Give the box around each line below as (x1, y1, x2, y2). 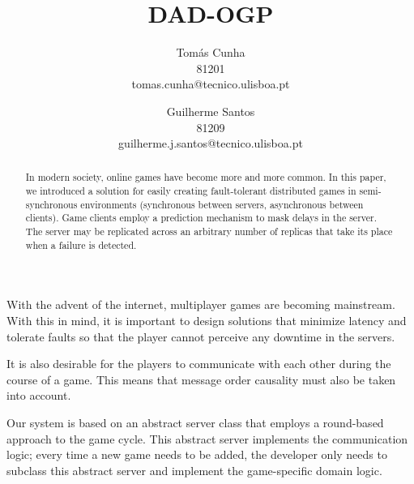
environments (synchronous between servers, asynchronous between (80, 197, 364, 211)
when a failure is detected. (25, 238, 137, 251)
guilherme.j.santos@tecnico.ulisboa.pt (118, 135, 303, 152)
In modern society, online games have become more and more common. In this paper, (25, 170, 386, 184)
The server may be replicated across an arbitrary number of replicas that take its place (25, 225, 393, 238)
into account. (6, 387, 71, 404)
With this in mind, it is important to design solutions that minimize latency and (6, 312, 407, 329)
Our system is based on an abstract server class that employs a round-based (6, 413, 384, 430)
